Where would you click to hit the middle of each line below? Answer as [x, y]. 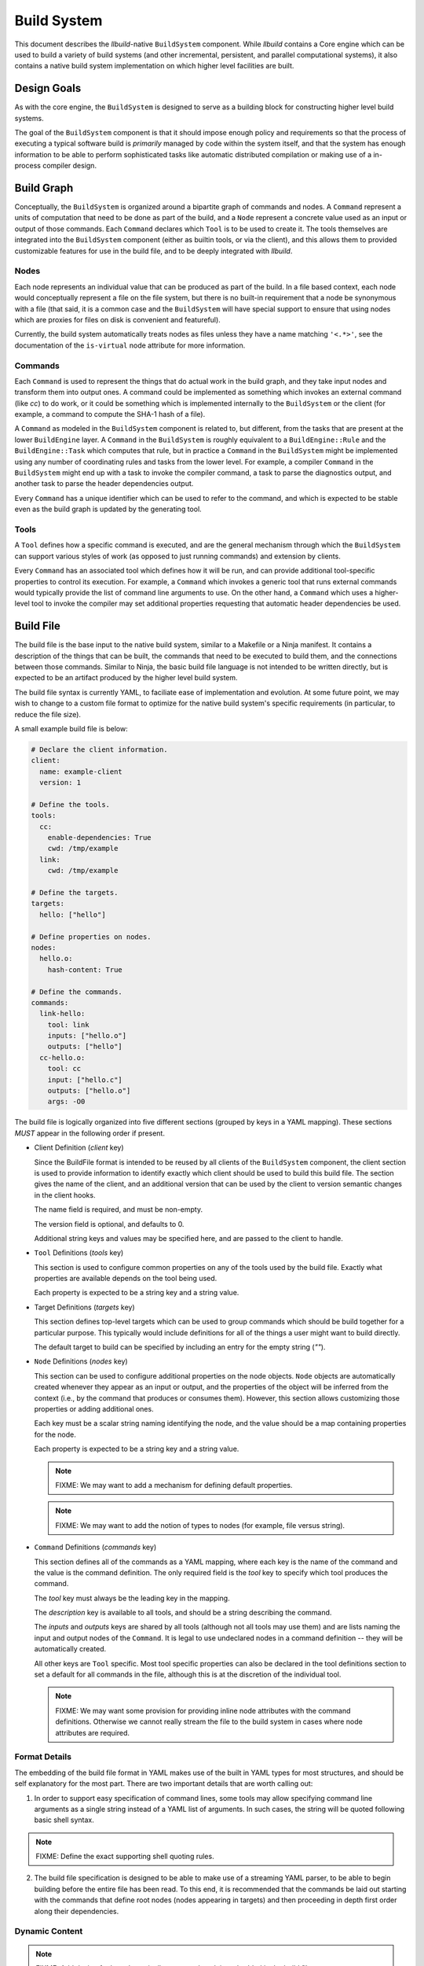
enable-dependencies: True [100, 838]
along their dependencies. [77, 1911]
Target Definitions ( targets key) [84, 1307]
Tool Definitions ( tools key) [79, 1253]
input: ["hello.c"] [85, 1080]
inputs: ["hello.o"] [87, 1036]
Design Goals [48, 88]
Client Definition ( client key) [79, 1147]
